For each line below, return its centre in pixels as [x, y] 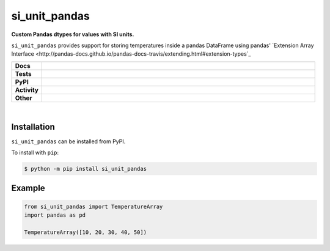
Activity [27, 90]
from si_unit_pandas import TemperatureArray [94, 206]
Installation [33, 126]
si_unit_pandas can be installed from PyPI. [68, 141]
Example [28, 188]
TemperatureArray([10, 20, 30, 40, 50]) [85, 232]
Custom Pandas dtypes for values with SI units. [73, 34]
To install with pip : [35, 152]
